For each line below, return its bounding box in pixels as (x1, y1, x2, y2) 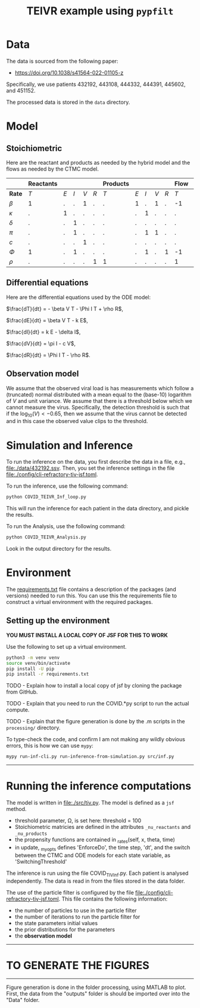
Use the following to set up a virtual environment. (6, 643, 127, 650)
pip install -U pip (6, 665, 55, 672)
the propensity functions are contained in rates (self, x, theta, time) (14, 836, 176, 844)
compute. (6, 706, 30, 714)
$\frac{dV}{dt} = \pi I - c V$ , (6, 340, 76, 347)
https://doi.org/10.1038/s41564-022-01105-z (14, 69, 124, 76)
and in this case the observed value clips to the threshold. (6, 418, 148, 425)
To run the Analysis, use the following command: (6, 523, 126, 530)
